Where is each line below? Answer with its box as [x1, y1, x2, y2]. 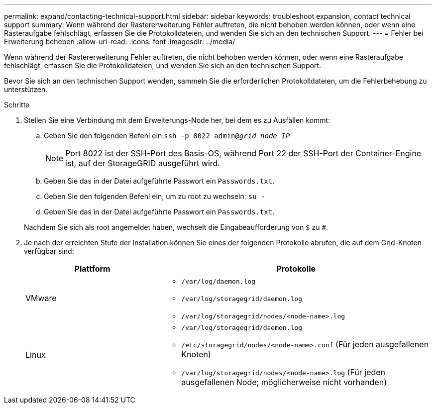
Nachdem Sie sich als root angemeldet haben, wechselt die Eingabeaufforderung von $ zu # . [24, 223, 328, 231]
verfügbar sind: [24, 247, 74, 255]
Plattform [74, 264, 110, 274]
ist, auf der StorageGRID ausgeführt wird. [65, 158, 220, 168]
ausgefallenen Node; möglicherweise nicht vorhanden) [181, 377, 387, 387]
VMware [25, 293, 57, 303]
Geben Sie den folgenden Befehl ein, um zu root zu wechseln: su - [44, 192, 265, 201]
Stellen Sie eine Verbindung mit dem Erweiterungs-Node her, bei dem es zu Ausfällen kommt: [24, 116, 330, 124]
